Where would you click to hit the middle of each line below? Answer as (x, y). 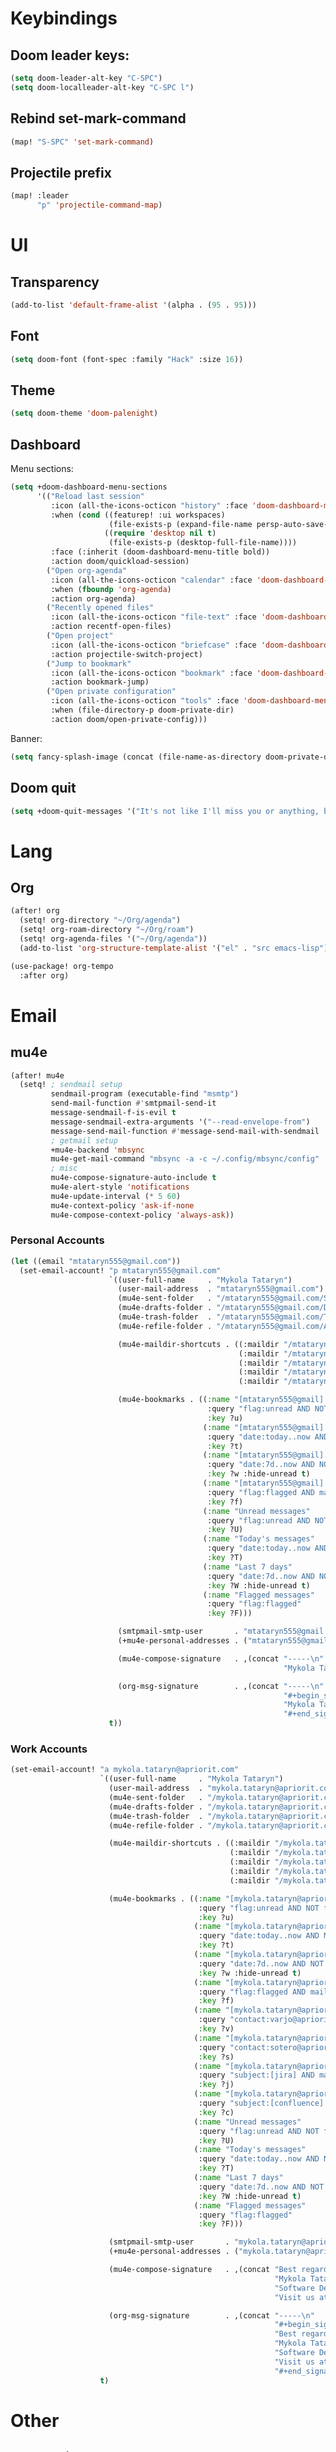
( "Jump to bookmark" (89, 663)
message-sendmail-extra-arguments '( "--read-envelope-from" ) (180, 1122)
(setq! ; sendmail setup (71, 1085)
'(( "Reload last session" (90, 496)
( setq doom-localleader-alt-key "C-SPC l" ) (102, 87)
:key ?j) (216, 2085)
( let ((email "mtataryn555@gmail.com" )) (96, 1261)
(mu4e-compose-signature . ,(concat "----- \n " (221, 1658)
